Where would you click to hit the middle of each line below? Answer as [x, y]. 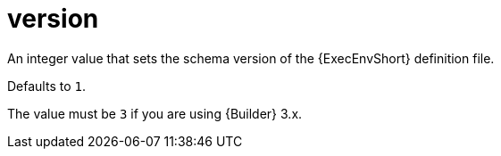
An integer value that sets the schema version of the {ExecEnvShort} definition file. [251, 58]
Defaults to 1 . [46, 86]
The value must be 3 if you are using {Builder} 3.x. [155, 113]
